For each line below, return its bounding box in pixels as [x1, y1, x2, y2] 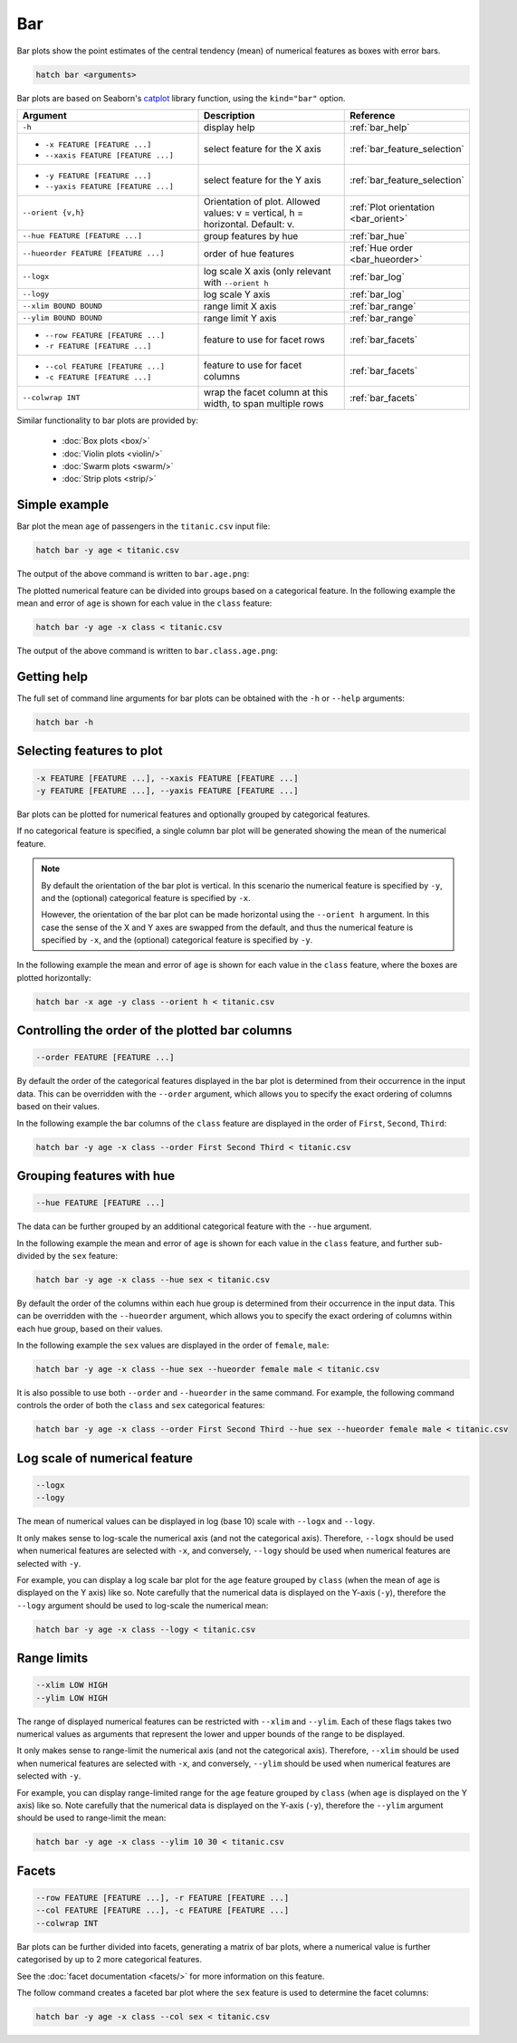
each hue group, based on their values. [16, 1323, 163, 1334]
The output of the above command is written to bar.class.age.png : [16, 646, 278, 657]
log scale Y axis [203, 288, 271, 301]
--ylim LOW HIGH [35, 1693, 109, 1702]
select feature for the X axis [203, 142, 321, 155]
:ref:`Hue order [349, 241, 414, 254]
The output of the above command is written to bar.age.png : [16, 569, 250, 580]
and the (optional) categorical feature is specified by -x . [41, 892, 251, 903]
